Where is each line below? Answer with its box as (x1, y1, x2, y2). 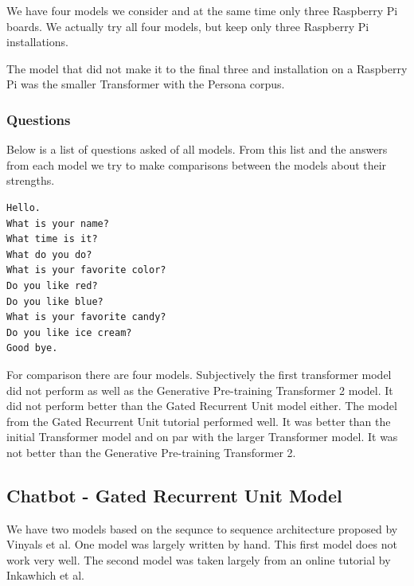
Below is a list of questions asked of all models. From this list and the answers (6, 141, 388, 158)
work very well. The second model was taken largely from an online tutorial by (6, 551, 391, 568)
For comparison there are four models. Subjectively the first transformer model (6, 365, 392, 382)
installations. (6, 33, 68, 50)
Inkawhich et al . (6, 567, 85, 584)
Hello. (6, 201, 41, 213)
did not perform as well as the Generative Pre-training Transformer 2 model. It (6, 381, 393, 398)
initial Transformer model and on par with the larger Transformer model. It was (6, 428, 398, 445)
